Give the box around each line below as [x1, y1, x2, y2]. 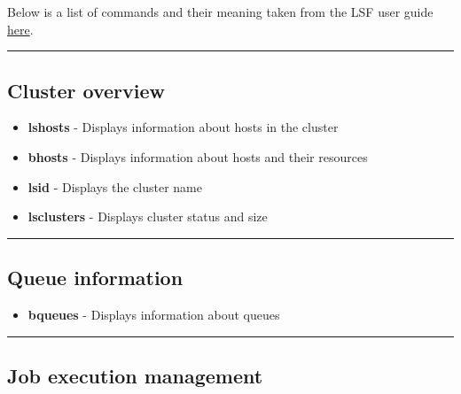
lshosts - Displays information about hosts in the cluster [27, 118, 339, 136]
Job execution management [7, 361, 263, 389]
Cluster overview [7, 76, 166, 104]
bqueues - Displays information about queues [27, 305, 280, 323]
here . [7, 19, 34, 38]
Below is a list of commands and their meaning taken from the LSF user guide [7, 3, 434, 20]
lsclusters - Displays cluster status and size [27, 207, 268, 226]
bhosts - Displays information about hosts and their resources [27, 147, 368, 166]
